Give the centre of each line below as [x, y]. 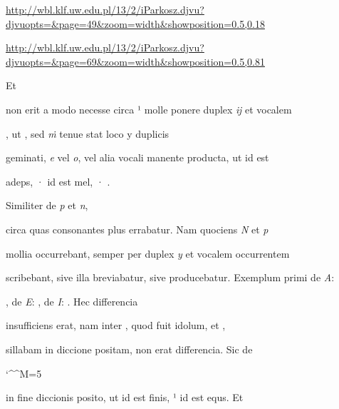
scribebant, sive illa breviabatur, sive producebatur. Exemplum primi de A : [170, 277]
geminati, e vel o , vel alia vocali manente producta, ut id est [137, 157]
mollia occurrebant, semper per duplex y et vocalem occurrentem [148, 253]
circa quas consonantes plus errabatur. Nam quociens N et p [137, 229]
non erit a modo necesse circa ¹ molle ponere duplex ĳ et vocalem [149, 109]
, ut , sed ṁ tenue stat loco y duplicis [88, 133]
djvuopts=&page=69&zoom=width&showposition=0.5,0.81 [135, 61]
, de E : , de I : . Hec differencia [72, 301]
